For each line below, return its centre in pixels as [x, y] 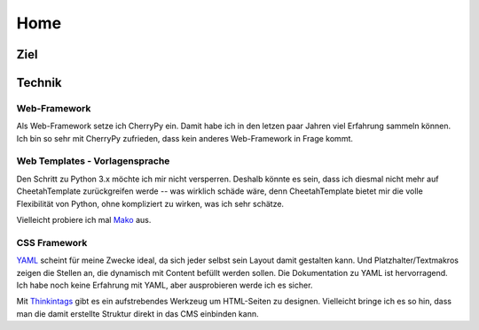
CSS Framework [52, 242]
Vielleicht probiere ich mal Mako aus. [84, 220]
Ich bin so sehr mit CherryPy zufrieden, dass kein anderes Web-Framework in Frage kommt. [185, 138]
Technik [39, 83]
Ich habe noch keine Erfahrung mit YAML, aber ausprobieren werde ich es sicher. [165, 285]
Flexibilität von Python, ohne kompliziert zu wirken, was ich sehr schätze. [150, 203]
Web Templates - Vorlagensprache [93, 161]
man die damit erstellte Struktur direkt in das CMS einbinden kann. [137, 313]
